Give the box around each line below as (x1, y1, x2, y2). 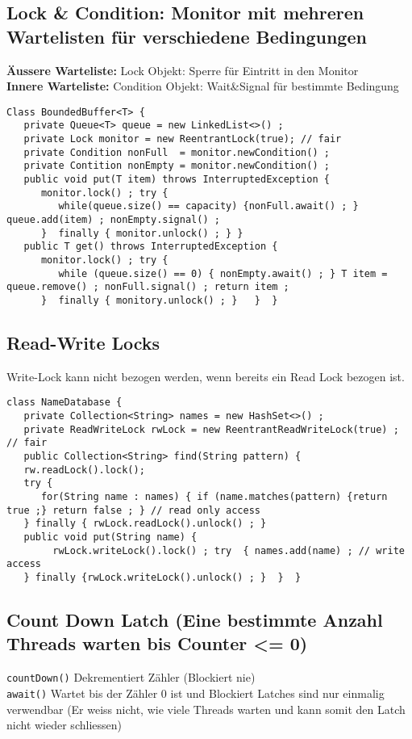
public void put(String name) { (23, 531, 198, 543)
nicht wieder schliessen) (6, 716, 122, 733)
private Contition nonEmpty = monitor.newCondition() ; (23, 160, 330, 172)
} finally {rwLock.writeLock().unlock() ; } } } (23, 571, 302, 583)
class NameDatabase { (6, 397, 123, 409)
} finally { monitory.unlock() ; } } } (40, 294, 278, 306)
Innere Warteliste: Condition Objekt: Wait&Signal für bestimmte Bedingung (6, 78, 399, 94)
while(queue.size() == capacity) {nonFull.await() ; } (58, 200, 359, 212)
